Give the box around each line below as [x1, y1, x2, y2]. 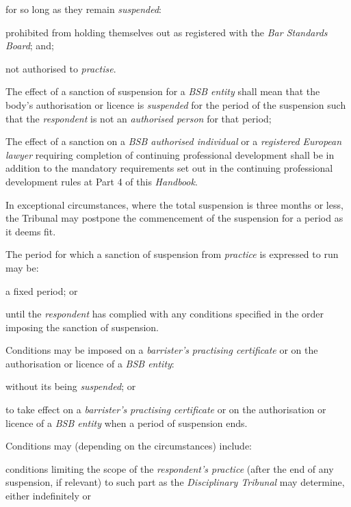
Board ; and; [5, 38, 54, 53]
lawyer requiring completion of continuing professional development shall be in [5, 147, 335, 161]
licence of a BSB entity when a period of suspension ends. [5, 415, 248, 430]
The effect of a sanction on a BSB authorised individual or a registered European [5, 134, 342, 148]
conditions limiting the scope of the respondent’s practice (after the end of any [5, 461, 334, 476]
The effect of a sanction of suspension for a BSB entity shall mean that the [5, 84, 320, 99]
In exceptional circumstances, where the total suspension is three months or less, [5, 197, 343, 211]
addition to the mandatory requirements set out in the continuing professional [5, 161, 333, 175]
